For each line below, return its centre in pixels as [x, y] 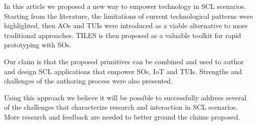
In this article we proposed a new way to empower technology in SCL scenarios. [125, 6]
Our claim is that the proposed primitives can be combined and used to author [124, 61]
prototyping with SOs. [38, 45]
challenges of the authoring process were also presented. [88, 81]
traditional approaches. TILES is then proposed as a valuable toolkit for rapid [123, 35]
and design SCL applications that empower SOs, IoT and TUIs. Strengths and [123, 71]
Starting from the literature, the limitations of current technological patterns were [128, 16]
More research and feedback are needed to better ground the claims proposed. [122, 116]
